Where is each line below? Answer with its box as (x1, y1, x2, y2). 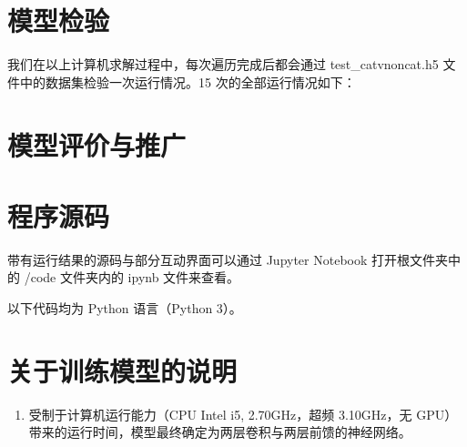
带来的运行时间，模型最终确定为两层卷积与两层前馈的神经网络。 (28, 422, 411, 442)
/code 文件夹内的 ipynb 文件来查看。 (24, 268, 240, 287)
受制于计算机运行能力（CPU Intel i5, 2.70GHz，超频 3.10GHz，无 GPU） (28, 404, 458, 423)
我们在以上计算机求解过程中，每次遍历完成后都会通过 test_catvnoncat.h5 (7, 55, 439, 74)
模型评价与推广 (7, 126, 187, 163)
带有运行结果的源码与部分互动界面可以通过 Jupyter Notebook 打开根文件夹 (7, 249, 449, 269)
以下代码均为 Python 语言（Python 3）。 (7, 299, 242, 317)
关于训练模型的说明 (7, 351, 238, 389)
